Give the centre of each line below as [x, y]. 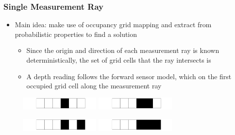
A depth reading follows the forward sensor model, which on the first [129, 76]
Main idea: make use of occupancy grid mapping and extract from [113, 25]
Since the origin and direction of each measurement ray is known [123, 50]
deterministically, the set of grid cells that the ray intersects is [119, 60]
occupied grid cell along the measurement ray [94, 86]
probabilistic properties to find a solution [76, 34]
